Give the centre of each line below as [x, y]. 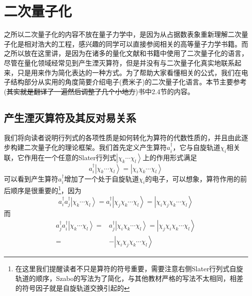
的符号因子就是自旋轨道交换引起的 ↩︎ [72, 288]
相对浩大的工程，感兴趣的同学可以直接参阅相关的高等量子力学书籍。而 [136, 43]
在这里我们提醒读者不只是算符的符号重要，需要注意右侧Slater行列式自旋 [129, 269]
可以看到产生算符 [31, 178]
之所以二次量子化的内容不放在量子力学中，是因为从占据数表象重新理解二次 [123, 34]
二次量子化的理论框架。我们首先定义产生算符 [95, 147]
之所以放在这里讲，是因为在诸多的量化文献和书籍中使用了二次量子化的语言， [126, 53]
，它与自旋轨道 [197, 147]
